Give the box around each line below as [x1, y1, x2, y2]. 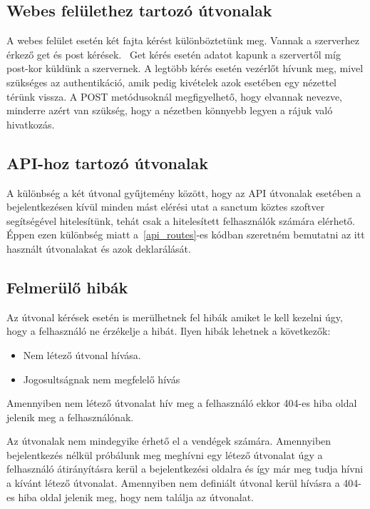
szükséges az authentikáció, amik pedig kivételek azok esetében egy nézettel [6, 74, 337, 89]
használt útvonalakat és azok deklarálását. [6, 241, 191, 256]
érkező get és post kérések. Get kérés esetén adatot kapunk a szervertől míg [6, 46, 341, 61]
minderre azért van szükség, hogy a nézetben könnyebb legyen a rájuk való [6, 103, 333, 118]
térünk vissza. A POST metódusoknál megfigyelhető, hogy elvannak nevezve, [6, 89, 343, 104]
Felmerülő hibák [6, 276, 128, 298]
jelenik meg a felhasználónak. [6, 409, 134, 424]
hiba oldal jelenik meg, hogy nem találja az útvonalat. [18, 489, 254, 504]
